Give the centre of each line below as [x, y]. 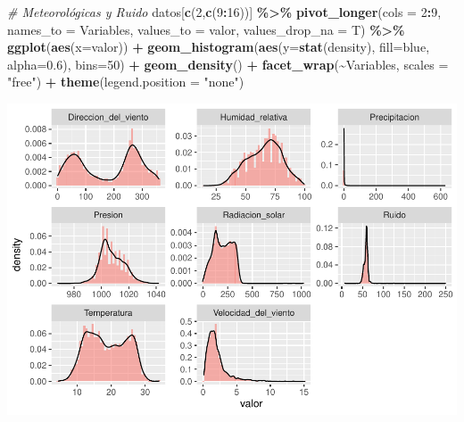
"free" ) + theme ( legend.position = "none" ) [126, 82]
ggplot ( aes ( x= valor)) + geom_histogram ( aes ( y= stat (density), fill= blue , [219, 47]
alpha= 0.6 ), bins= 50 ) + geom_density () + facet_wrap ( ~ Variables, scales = [228, 64]
